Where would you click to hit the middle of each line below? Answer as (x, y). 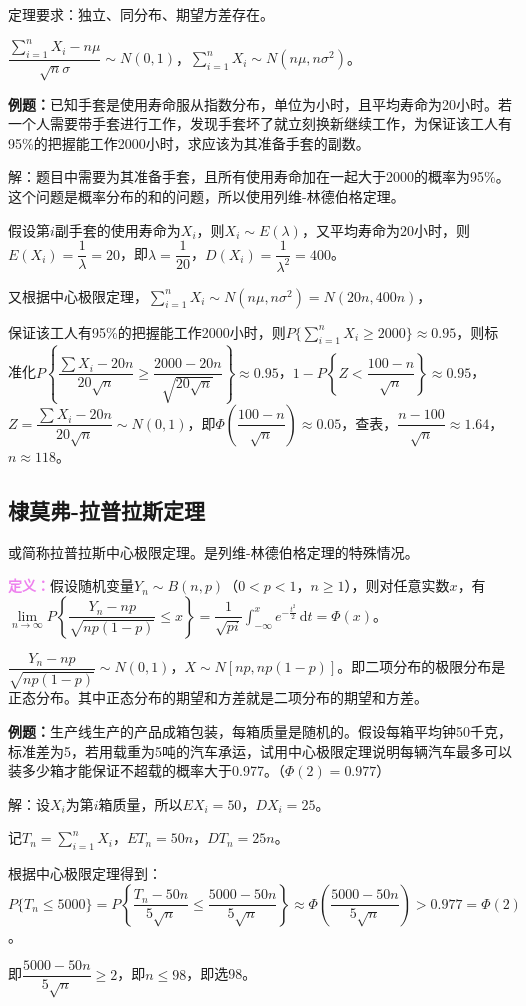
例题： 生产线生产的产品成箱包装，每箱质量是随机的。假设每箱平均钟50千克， (260, 730)
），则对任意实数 (397, 585)
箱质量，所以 (140, 803)
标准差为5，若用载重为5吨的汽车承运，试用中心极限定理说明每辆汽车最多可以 (260, 750)
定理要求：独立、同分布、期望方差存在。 (141, 14)
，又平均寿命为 (350, 229)
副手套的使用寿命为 (117, 229)
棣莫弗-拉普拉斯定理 (107, 509)
